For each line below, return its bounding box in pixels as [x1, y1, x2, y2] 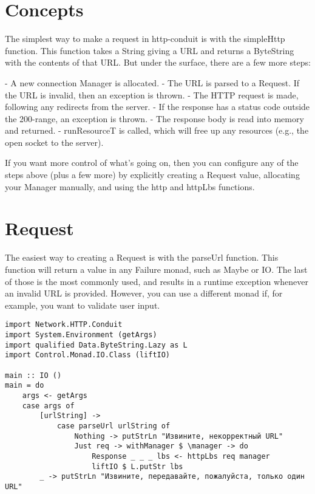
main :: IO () [5, 371, 62, 380]
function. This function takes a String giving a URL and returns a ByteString [5, 44, 294, 57]
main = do [5, 381, 44, 390]
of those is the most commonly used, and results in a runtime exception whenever [5, 275, 308, 287]
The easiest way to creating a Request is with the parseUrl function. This [5, 251, 279, 264]
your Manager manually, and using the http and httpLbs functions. [5, 180, 255, 193]
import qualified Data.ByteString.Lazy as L [5, 340, 188, 349]
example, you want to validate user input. [5, 298, 160, 311]
